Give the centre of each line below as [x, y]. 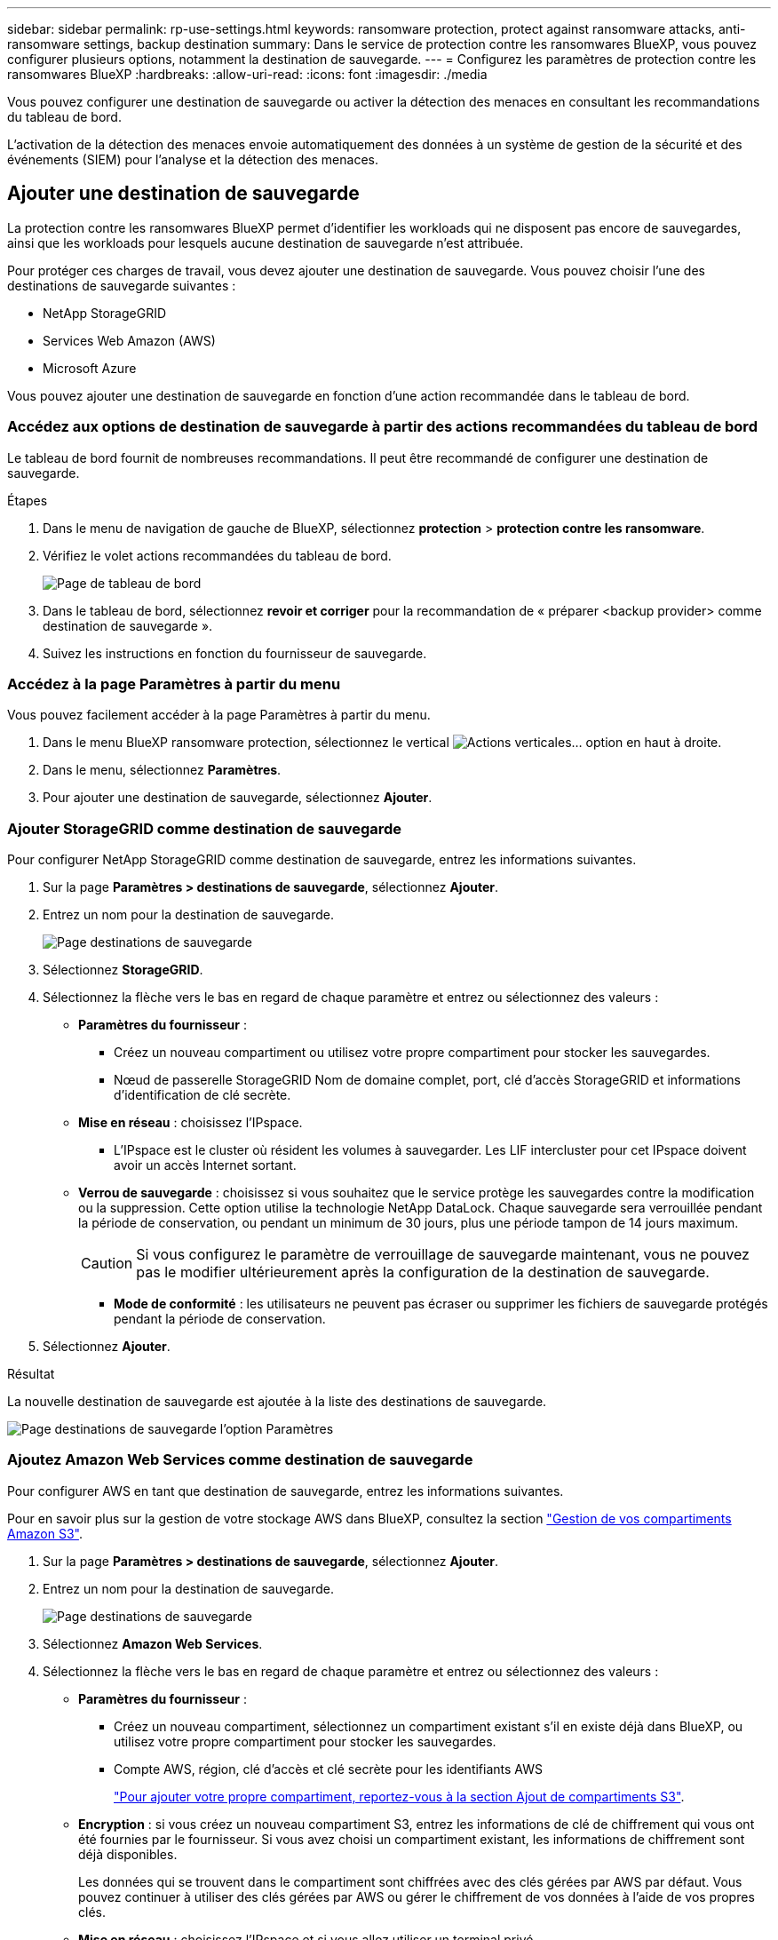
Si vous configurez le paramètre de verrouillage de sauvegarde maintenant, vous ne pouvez [443, 1255]
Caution [107, 1264]
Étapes [28, 500]
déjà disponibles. [128, 1854]
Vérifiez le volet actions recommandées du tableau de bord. [217, 555]
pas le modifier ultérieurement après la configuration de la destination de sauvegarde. [423, 1272]
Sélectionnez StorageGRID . [123, 970]
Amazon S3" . [45, 1533]
